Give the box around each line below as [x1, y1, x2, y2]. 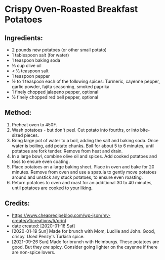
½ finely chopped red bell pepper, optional [11, 94, 98, 100]
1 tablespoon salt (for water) [11, 52, 70, 58]
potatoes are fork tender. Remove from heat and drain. [11, 148, 123, 154]
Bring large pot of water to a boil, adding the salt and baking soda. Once [11, 137, 159, 143]
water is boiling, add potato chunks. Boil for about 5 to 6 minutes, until [11, 143, 155, 149]
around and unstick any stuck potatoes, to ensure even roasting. [11, 174, 143, 180]
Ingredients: [4, 34, 43, 42]
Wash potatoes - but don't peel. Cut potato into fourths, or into [11, 127, 139, 133]
